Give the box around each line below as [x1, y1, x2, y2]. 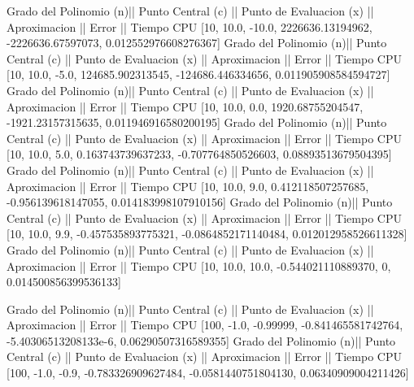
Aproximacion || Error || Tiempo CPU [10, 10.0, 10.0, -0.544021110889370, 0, [7, 257, 391, 274]
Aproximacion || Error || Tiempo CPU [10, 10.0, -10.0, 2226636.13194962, [7, 18, 373, 35]
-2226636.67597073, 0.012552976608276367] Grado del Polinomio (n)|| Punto [7, 34, 387, 51]
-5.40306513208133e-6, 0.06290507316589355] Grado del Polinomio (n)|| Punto [7, 332, 396, 349]
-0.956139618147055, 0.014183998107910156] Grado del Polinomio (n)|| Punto [7, 193, 393, 211]
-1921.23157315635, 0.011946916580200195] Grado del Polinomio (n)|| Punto [7, 114, 387, 131]
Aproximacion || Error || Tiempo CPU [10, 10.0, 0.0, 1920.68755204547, [7, 98, 364, 115]
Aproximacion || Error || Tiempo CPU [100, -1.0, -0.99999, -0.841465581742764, [7, 316, 403, 333]
